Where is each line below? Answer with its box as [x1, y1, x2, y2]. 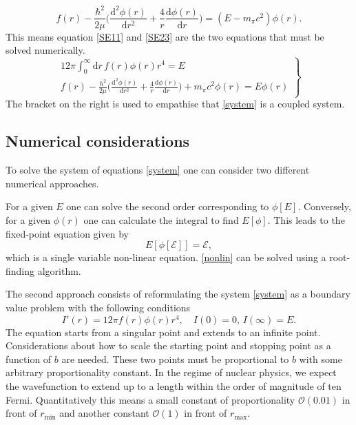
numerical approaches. [6, 176, 99, 190]
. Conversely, [297, 199, 351, 214]
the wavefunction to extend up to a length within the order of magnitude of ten [6, 378, 342, 393]
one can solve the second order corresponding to [66, 199, 269, 214]
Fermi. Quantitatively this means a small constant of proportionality [6, 392, 295, 406]
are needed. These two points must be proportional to [61, 351, 289, 366]
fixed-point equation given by [6, 226, 129, 240]
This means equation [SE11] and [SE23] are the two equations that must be [6, 29, 324, 43]
